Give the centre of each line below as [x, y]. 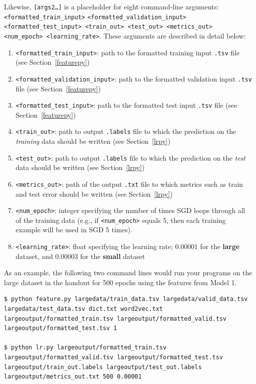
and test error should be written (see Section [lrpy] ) [94, 193]
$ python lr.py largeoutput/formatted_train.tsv [85, 348]
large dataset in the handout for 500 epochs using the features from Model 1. [120, 282]
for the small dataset [112, 256]
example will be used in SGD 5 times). [74, 230]
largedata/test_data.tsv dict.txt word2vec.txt [84, 309]
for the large [220, 246]
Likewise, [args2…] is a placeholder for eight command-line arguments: [111, 6]
